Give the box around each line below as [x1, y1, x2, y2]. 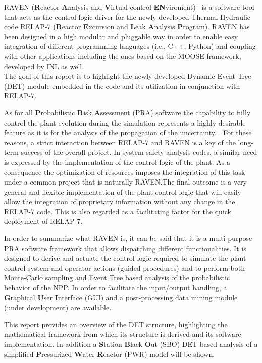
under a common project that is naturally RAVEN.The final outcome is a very [4, 176, 247, 187]
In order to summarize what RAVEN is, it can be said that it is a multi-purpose [4, 233, 252, 244]
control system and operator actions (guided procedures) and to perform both [4, 262, 245, 273]
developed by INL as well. [4, 60, 84, 71]
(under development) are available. [4, 302, 112, 313]
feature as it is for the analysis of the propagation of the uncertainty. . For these [4, 127, 252, 138]
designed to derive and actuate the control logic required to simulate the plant [4, 253, 246, 263]
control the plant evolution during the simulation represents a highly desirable [4, 117, 246, 128]
